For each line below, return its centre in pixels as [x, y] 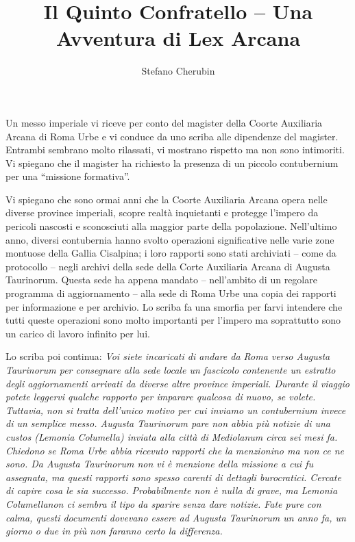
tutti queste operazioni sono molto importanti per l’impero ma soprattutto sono [173, 320]
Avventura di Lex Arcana [178, 38]
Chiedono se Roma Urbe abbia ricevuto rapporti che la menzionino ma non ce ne [175, 450]
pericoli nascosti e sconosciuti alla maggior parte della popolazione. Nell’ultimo [171, 226]
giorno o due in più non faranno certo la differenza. [114, 531]
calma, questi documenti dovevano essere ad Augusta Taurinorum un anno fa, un [176, 517]
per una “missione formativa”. [68, 176]
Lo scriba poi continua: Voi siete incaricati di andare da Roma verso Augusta [168, 356]
